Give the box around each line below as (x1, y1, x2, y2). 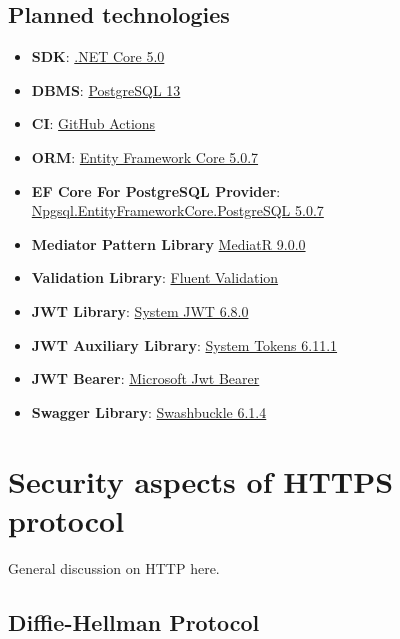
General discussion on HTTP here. (8, 557, 220, 578)
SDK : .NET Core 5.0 (31, 46, 165, 67)
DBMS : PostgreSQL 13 (31, 79, 181, 100)
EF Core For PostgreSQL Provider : (31, 180, 281, 201)
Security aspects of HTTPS (8, 460, 394, 501)
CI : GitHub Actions (31, 113, 156, 134)
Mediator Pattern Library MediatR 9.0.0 (31, 233, 306, 254)
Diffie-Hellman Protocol (8, 606, 260, 637)
